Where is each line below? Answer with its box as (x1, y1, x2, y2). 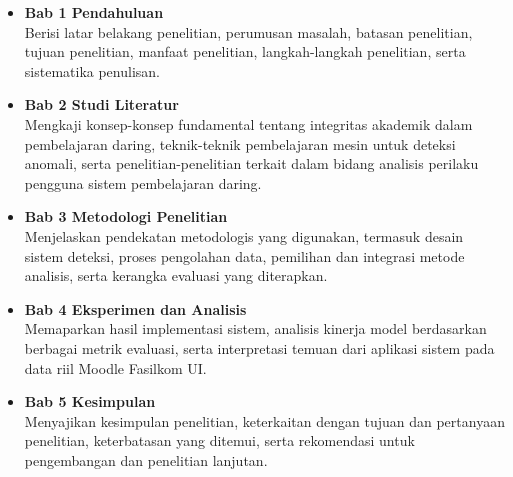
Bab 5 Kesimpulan (24, 391, 156, 412)
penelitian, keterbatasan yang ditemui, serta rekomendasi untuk (24, 430, 415, 451)
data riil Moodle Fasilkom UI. (24, 357, 207, 378)
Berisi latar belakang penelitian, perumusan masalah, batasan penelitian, (24, 21, 473, 42)
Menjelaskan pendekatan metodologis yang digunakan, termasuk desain (24, 225, 464, 246)
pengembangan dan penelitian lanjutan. (24, 449, 268, 470)
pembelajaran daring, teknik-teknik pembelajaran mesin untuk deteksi (24, 133, 456, 154)
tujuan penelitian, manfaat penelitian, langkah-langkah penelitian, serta (24, 41, 466, 62)
